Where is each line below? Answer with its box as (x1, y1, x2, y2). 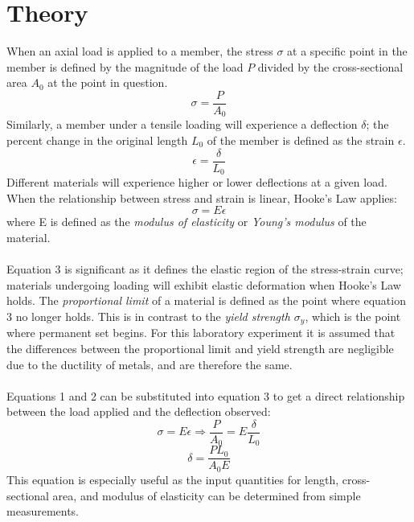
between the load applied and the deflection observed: (6, 403, 271, 420)
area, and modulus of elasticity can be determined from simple (52, 487, 361, 504)
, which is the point (305, 307, 401, 324)
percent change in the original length (6, 132, 188, 149)
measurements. (6, 503, 80, 520)
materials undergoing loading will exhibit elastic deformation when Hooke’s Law (6, 276, 401, 293)
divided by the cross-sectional (257, 58, 404, 75)
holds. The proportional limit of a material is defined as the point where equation (6, 292, 406, 309)
